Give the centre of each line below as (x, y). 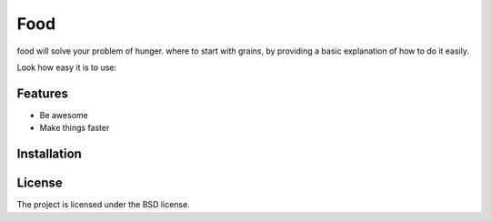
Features (42, 93)
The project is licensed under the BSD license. (103, 205)
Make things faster (75, 128)
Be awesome (64, 115)
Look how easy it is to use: (67, 67)
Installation (49, 154)
